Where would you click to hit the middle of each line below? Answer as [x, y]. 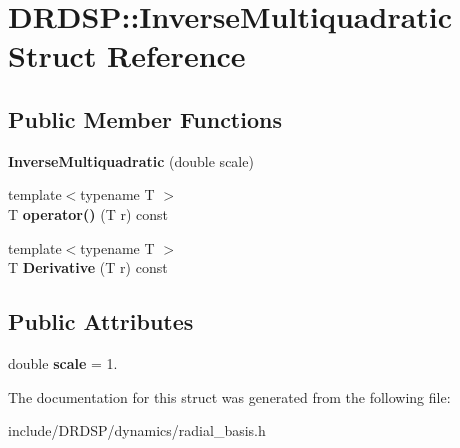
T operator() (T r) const [88, 213]
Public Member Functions [145, 118]
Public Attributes [101, 321]
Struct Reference [127, 55]
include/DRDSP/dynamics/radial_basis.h [137, 430]
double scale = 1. [63, 362]
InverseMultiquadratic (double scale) [131, 160]
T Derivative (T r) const [88, 267]
